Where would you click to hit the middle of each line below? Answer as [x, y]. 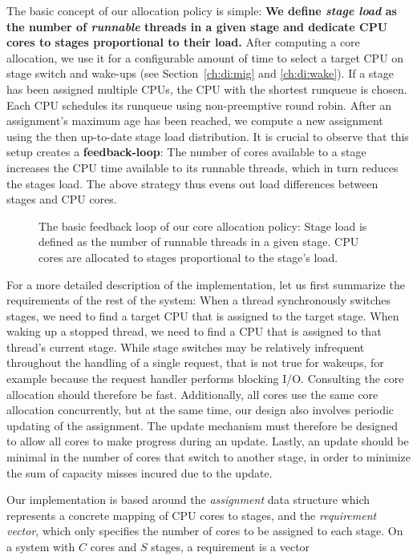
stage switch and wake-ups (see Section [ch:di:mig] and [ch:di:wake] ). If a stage [200, 73]
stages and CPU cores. [62, 199]
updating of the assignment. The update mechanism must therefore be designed [202, 425]
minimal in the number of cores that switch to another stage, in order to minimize [209, 457]
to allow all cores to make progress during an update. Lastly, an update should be [208, 441]
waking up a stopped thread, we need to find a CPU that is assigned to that [194, 331]
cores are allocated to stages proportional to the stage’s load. [188, 257]
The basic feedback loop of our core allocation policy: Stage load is [203, 226]
